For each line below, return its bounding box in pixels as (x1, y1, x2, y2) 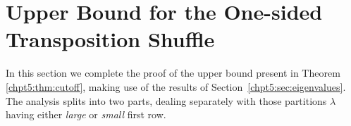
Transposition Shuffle (6, 25, 215, 53)
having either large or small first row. (6, 107, 166, 122)
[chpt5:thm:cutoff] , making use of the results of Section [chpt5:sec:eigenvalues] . (6, 79, 346, 94)
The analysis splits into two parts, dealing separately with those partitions (6, 93, 327, 108)
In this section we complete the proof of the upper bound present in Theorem (6, 65, 340, 80)
